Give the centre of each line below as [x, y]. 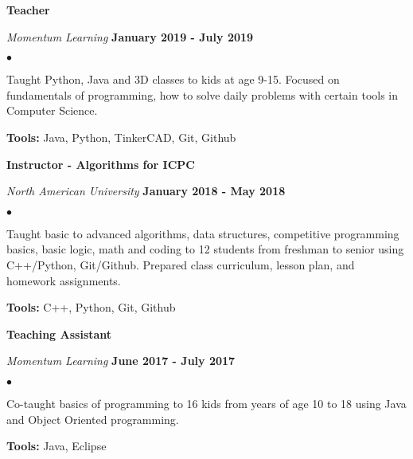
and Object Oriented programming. [93, 419]
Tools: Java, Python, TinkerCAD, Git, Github [121, 137]
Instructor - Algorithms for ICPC [101, 164]
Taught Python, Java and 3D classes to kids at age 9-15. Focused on [173, 79]
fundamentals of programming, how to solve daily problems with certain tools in [203, 94]
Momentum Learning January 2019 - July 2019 [130, 36]
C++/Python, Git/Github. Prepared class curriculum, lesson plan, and [181, 264]
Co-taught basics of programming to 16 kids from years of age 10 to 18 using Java [206, 403]
